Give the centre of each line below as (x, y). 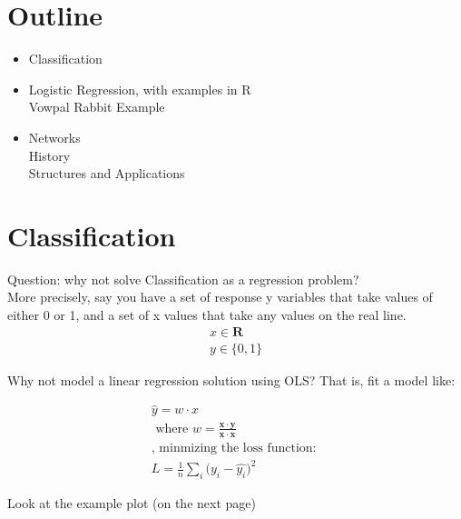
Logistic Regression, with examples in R (140, 89)
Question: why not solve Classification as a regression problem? (183, 279)
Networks (54, 137)
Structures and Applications (107, 173)
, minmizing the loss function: (234, 448)
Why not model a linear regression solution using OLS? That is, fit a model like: (231, 379)
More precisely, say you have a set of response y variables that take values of (220, 297)
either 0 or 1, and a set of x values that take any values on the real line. (207, 314)
